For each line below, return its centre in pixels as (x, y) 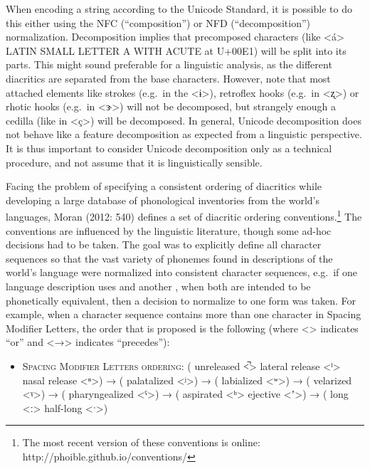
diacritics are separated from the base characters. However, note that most (168, 78)
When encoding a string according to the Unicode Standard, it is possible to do (179, 9)
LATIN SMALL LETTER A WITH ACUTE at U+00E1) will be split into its (176, 50)
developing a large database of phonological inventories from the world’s (163, 200)
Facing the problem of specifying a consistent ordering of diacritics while (164, 186)
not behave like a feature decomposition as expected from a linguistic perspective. (184, 134)
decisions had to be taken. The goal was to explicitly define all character (164, 244)
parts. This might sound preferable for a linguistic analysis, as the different (169, 64)
